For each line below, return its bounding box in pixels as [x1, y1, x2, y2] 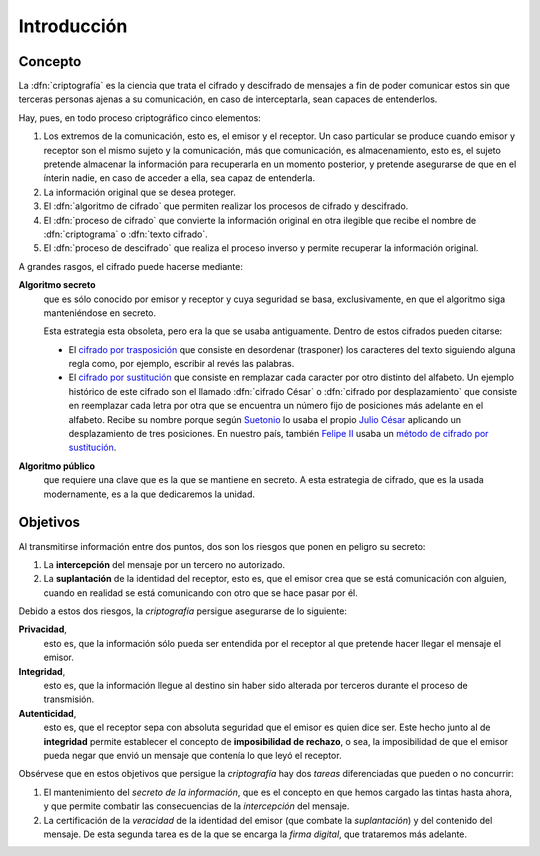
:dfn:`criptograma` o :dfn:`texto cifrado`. [43, 228, 209, 240]
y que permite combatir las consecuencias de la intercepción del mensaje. [43, 800, 350, 812]
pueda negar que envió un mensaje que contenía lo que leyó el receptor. [43, 749, 342, 761]
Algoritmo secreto [18, 279, 96, 291]
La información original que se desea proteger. [43, 186, 237, 198]
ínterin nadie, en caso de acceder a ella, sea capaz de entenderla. [43, 172, 316, 184]
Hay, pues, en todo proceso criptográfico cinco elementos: [18, 111, 262, 124]
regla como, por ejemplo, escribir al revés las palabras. [68, 358, 295, 370]
